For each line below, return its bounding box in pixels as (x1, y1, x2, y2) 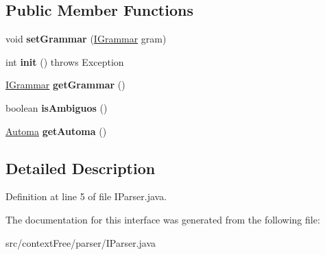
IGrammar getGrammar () (5, 77, 125, 92)
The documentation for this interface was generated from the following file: (5, 212, 320, 226)
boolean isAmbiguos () (5, 100, 108, 114)
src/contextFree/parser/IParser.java (5, 235, 156, 250)
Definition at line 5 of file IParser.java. (5, 189, 167, 204)
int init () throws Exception (5, 54, 124, 69)
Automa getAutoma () (5, 123, 107, 138)
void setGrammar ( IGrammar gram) (5, 32, 167, 46)
